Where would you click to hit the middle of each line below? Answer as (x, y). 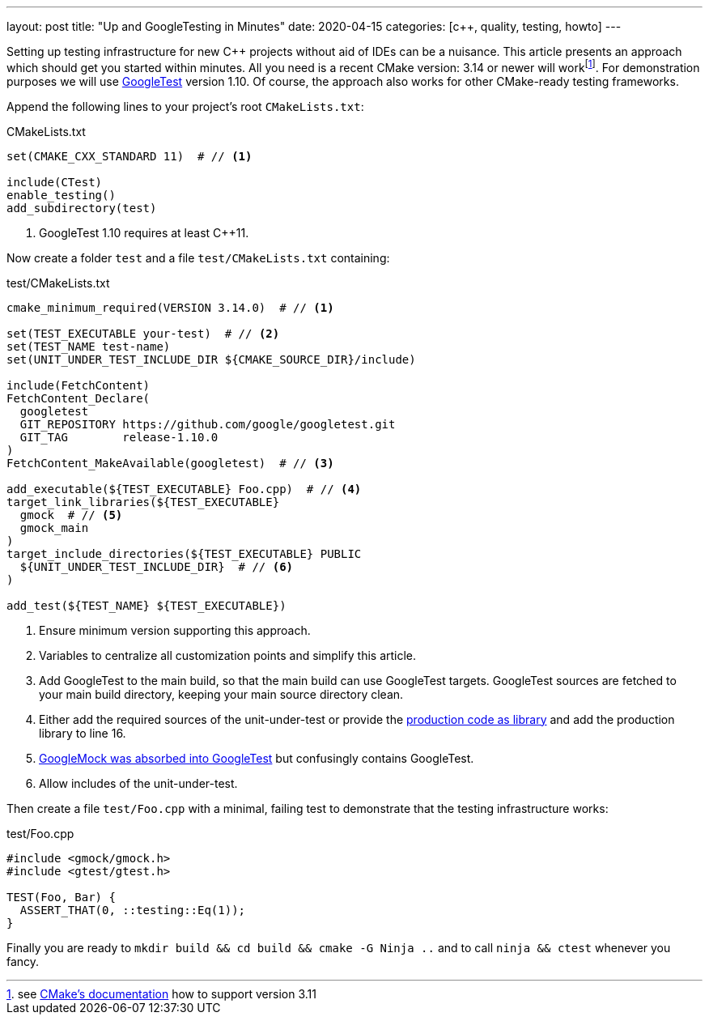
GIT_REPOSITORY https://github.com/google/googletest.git (208, 424)
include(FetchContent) (79, 385)
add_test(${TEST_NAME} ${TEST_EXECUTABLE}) (146, 605)
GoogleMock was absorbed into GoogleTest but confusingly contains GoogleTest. (257, 758)
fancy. (23, 961)
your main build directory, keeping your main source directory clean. (221, 694)
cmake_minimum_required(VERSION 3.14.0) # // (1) (170, 307)
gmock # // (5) (71, 515)
